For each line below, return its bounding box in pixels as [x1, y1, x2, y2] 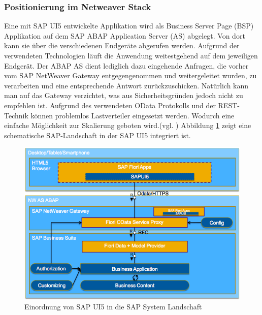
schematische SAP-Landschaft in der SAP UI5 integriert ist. [4, 130, 191, 140]
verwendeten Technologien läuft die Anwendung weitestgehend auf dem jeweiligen [4, 50, 258, 60]
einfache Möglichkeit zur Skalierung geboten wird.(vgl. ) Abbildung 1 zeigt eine [4, 120, 251, 131]
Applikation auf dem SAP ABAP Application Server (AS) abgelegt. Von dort [4, 30, 245, 41]
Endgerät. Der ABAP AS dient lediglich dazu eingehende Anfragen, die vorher [4, 60, 249, 71]
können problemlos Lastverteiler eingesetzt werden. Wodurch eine [30, 110, 235, 120]
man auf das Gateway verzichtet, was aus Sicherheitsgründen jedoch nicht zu [4, 90, 243, 101]
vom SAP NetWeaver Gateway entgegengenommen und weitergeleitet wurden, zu [4, 70, 257, 81]
